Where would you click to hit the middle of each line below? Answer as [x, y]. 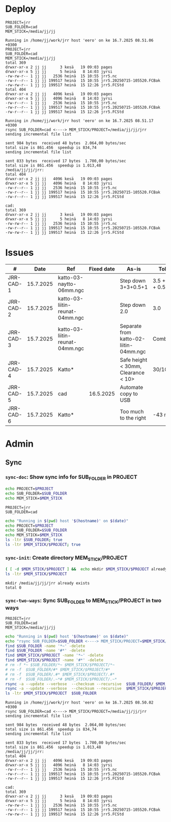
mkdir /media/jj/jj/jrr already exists [48, 583]
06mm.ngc [71, 290]
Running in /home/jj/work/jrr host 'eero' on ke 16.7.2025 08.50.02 [79, 703]
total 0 [13, 588]
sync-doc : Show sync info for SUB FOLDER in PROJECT [71, 477]
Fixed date [102, 269]
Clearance [132, 372]
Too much [132, 412]
